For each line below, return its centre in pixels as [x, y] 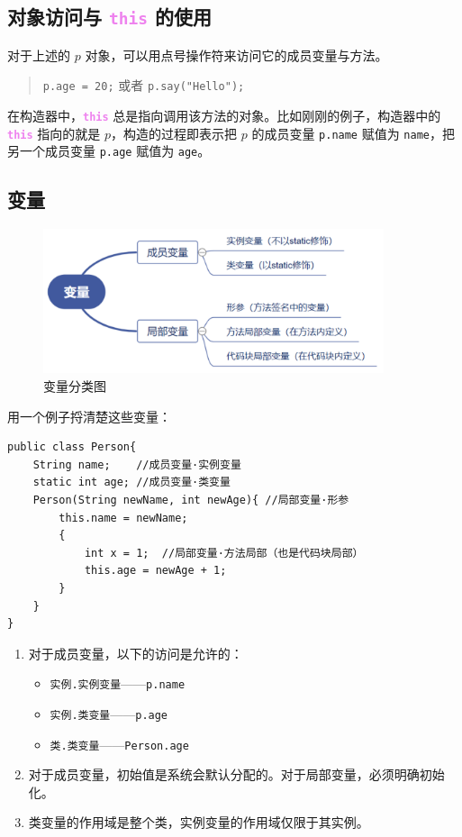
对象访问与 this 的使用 [110, 17]
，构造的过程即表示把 [174, 133]
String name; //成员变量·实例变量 [137, 464]
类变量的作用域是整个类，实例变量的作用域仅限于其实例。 [199, 822]
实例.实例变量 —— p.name [118, 683]
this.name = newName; [123, 518]
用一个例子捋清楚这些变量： [89, 416]
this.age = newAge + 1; [155, 571]
